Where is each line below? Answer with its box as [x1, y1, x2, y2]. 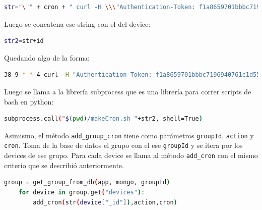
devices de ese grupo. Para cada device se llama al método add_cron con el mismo [4, 150, 258, 161]
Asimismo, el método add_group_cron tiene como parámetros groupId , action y [4, 130, 254, 140]
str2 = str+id [4, 37, 44, 45]
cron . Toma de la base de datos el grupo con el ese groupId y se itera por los [4, 140, 243, 150]
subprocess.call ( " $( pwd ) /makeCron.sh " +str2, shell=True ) [4, 115, 203, 123]
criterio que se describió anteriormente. [4, 160, 124, 170]
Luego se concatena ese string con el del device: [4, 18, 151, 29]
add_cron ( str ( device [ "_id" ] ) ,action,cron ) [33, 198, 177, 206]
